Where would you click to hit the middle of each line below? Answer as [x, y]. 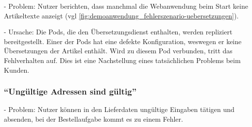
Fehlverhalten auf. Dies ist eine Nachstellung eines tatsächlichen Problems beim [122, 60]
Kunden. [17, 70]
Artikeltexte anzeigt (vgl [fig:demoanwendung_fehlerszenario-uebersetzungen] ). [121, 15]
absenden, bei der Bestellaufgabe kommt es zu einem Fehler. [93, 119]
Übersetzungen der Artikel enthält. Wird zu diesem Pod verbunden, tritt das [118, 51]
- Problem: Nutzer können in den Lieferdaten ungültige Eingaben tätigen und [119, 109]
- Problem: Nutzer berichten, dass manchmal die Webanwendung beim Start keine [126, 6]
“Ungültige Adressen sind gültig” [70, 91]
